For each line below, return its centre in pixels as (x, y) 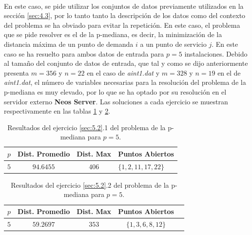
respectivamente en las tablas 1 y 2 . (57, 111)
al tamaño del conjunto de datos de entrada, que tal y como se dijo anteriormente (126, 63)
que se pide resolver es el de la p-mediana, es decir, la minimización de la (113, 34)
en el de (229, 72)
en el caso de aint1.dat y (123, 72)
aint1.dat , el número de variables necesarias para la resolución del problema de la (125, 82)
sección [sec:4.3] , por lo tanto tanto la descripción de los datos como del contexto (125, 15)
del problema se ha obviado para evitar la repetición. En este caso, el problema (122, 25)
